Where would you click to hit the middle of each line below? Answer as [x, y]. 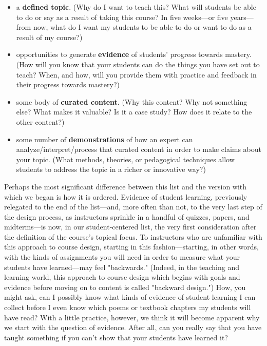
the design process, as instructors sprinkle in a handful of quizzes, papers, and [127, 216]
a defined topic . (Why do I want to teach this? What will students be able [136, 7]
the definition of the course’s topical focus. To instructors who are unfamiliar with [133, 236]
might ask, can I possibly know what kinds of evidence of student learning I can [130, 297]
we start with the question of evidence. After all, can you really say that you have [133, 327]
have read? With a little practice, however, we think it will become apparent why [132, 317]
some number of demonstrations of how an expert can [104, 139]
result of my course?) [49, 37]
